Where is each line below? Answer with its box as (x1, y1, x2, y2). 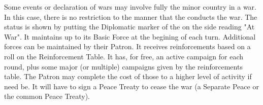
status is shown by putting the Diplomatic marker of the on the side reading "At (4, 21, 255, 32)
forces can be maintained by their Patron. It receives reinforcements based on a (4, 41, 251, 52)
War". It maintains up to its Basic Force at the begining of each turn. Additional (4, 31, 256, 42)
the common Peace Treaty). (4, 91, 90, 101)
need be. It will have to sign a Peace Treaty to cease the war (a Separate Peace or (4, 81, 259, 91)
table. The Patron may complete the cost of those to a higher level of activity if (4, 71, 252, 82)
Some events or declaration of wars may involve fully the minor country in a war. (4, 2, 256, 12)
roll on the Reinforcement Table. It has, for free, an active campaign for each (4, 51, 244, 61)
